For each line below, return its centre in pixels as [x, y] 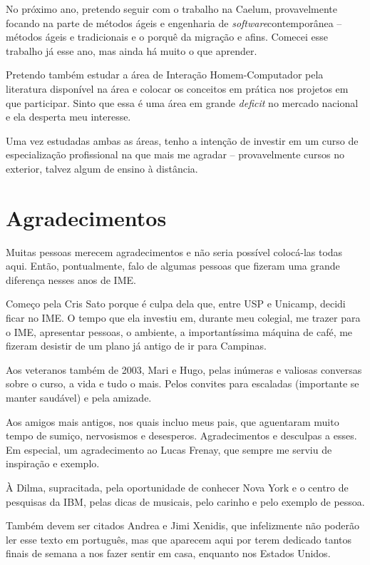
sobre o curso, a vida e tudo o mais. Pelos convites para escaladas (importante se [183, 383]
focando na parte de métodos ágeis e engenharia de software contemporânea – [174, 22]
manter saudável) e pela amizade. [79, 397]
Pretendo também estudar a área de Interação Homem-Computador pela [165, 75]
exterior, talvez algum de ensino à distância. [102, 168]
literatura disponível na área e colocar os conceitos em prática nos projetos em [177, 88]
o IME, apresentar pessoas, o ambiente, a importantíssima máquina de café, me [179, 331]
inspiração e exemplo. [53, 463]
